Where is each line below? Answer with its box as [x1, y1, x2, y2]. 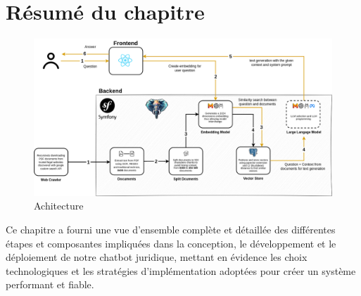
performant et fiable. [6, 277, 94, 292]
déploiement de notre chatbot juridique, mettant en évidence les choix [6, 250, 308, 264]
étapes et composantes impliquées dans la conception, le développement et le [6, 236, 336, 250]
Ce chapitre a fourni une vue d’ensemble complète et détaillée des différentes [6, 221, 336, 236]
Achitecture [34, 198, 84, 213]
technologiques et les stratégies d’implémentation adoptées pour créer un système [6, 263, 356, 278]
